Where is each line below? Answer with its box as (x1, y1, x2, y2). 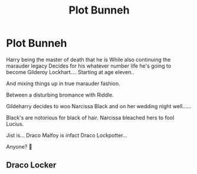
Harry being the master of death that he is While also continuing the (6, 56, 171, 63)
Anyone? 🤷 (6, 143, 32, 150)
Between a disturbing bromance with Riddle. (6, 91, 114, 98)
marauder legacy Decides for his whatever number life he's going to (6, 62, 172, 69)
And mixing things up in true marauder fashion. (6, 80, 121, 87)
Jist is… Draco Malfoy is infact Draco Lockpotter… (6, 132, 128, 139)
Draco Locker (6, 160, 57, 170)
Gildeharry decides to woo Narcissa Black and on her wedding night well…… (6, 102, 192, 109)
